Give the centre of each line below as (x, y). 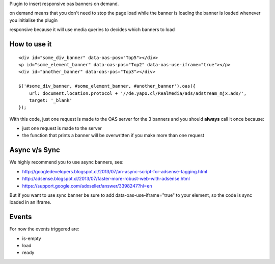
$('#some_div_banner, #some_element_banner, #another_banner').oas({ (107, 86)
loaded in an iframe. (30, 202)
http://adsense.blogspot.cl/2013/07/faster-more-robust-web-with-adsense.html (106, 179)
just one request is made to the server (62, 128)
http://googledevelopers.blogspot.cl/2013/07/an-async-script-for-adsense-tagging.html (115, 171)
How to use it (31, 44)
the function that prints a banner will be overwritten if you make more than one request (113, 136)
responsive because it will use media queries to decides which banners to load (92, 30)
